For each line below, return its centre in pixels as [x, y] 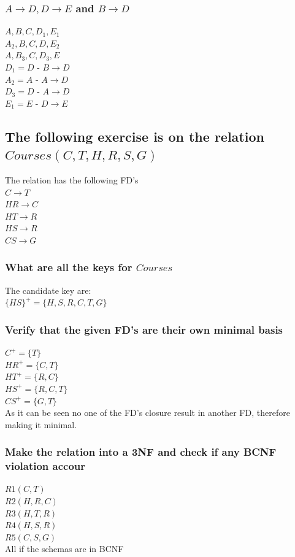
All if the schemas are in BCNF [64, 549]
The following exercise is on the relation [135, 136]
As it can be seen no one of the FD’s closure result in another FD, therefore [147, 413]
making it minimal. [41, 424]
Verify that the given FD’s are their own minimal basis [144, 329]
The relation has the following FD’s [72, 179]
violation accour [45, 466]
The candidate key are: [48, 290]
